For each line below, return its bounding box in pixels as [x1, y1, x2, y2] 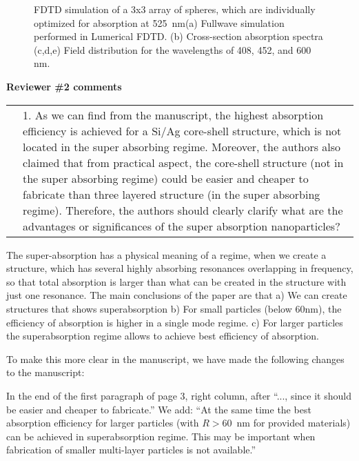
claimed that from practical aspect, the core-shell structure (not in [23, 154, 344, 170]
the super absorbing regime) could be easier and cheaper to [23, 170, 309, 186]
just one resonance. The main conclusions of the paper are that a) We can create [6, 288, 347, 302]
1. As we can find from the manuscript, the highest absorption [23, 106, 324, 123]
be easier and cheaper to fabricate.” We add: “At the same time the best [6, 402, 311, 416]
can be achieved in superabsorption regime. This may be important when [6, 429, 316, 443]
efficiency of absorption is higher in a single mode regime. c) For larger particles [6, 315, 343, 329]
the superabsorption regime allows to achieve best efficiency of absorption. [6, 328, 319, 343]
